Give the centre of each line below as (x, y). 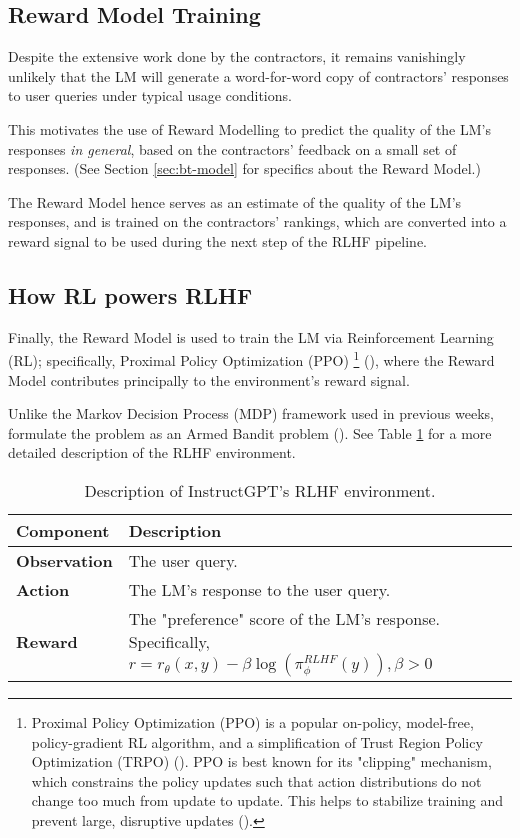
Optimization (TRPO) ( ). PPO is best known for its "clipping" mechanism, (261, 761)
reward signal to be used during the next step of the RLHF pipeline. (218, 240)
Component (63, 530)
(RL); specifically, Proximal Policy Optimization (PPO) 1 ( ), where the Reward (251, 358)
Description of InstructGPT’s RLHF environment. (260, 490)
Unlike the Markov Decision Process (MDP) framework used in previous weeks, (251, 413)
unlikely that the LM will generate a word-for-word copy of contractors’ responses (258, 75)
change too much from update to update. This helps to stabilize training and (267, 800)
